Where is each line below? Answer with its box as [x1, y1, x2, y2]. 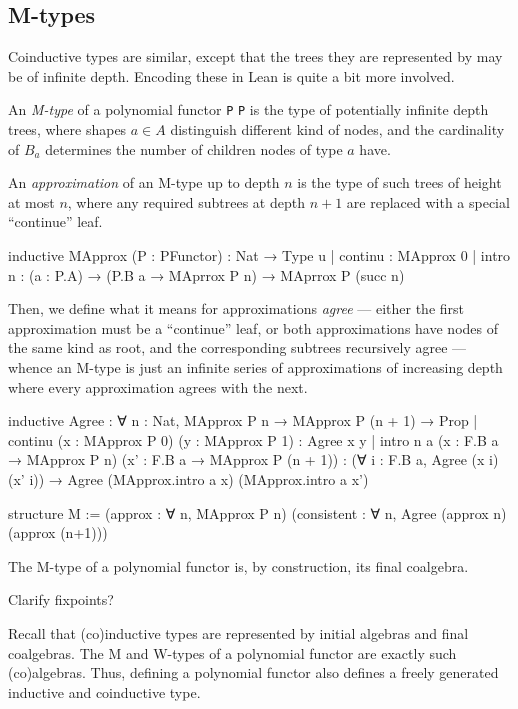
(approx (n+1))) [8, 522, 108, 543]
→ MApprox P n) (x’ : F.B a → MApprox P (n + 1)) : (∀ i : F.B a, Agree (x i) [8, 449, 499, 470]
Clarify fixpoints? [8, 589, 114, 610]
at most [8, 191, 55, 212]
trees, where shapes [8, 119, 127, 140]
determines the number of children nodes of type [45, 138, 343, 159]
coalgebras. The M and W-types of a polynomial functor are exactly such [8, 642, 457, 663]
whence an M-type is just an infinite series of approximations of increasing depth [8, 356, 503, 377]
